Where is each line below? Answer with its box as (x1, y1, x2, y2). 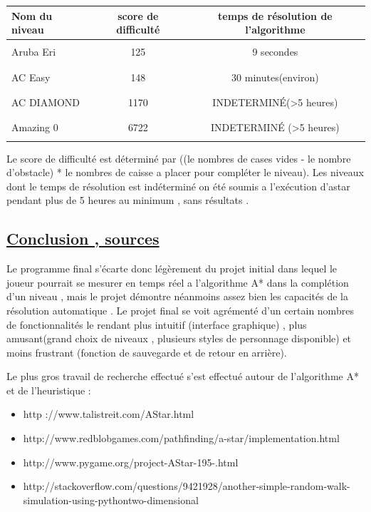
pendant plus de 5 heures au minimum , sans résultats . (6, 193, 249, 208)
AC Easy (11, 69, 51, 84)
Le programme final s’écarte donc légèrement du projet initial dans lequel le (6, 261, 338, 276)
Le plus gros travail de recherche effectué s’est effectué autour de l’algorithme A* (6, 369, 359, 384)
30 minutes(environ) (231, 69, 319, 84)
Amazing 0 (11, 120, 58, 135)
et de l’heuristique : (6, 382, 91, 397)
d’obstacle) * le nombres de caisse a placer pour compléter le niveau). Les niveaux (6, 165, 364, 180)
